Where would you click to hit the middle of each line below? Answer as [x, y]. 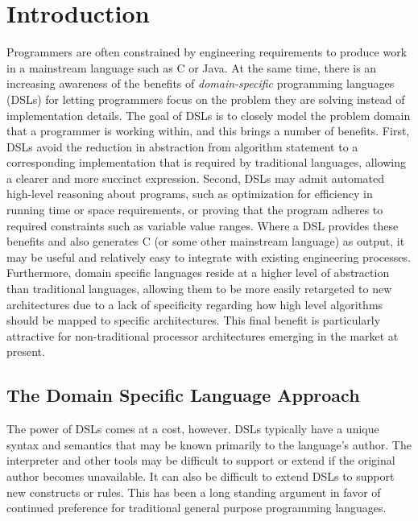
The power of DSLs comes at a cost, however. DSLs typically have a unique [193, 429]
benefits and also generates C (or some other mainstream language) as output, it [206, 241]
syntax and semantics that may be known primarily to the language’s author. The [209, 444]
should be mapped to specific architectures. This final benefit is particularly [194, 320]
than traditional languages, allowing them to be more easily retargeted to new [199, 289]
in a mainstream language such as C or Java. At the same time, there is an [192, 67]
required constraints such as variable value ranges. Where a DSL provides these [203, 225]
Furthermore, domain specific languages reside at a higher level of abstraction [198, 273]
